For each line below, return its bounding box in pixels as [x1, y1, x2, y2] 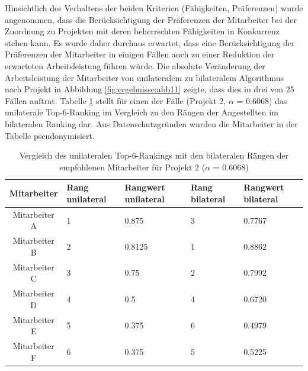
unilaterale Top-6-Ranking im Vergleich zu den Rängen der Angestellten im [5, 106, 278, 118]
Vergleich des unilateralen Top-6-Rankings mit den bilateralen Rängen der [19, 149, 289, 162]
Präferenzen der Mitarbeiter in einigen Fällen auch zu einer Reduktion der [5, 48, 275, 60]
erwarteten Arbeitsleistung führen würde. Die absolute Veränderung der [5, 59, 265, 72]
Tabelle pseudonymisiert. [5, 129, 95, 141]
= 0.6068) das [236, 94, 287, 107]
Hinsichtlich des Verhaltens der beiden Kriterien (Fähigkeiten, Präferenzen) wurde [5, 2, 303, 14]
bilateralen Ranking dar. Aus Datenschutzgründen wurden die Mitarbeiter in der [5, 117, 298, 130]
